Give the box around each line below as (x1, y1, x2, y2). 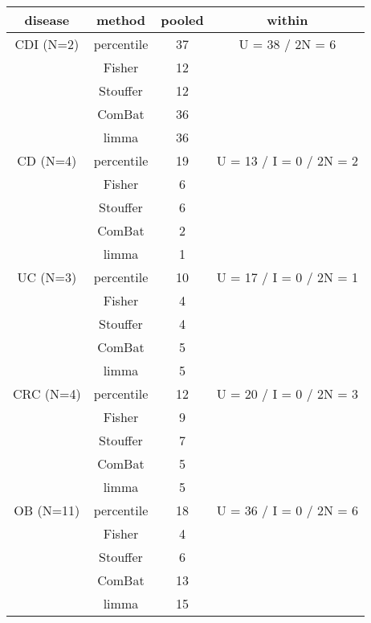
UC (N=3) (17, 268, 77, 286)
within (267, 10, 308, 29)
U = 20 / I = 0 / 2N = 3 (216, 384, 359, 403)
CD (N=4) (17, 151, 77, 170)
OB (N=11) (14, 501, 80, 519)
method (96, 10, 145, 29)
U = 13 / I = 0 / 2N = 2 (216, 151, 359, 170)
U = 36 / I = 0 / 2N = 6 (216, 501, 359, 519)
